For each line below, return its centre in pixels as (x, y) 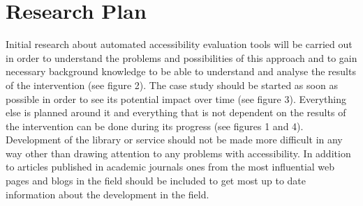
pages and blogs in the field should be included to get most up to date (156, 181)
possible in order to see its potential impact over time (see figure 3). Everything (176, 98)
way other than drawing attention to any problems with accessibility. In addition (178, 153)
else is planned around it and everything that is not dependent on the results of (176, 112)
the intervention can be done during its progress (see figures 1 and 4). (155, 126)
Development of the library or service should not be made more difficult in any (174, 140)
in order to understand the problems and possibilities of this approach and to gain (181, 57)
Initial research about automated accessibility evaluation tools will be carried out (179, 44)
